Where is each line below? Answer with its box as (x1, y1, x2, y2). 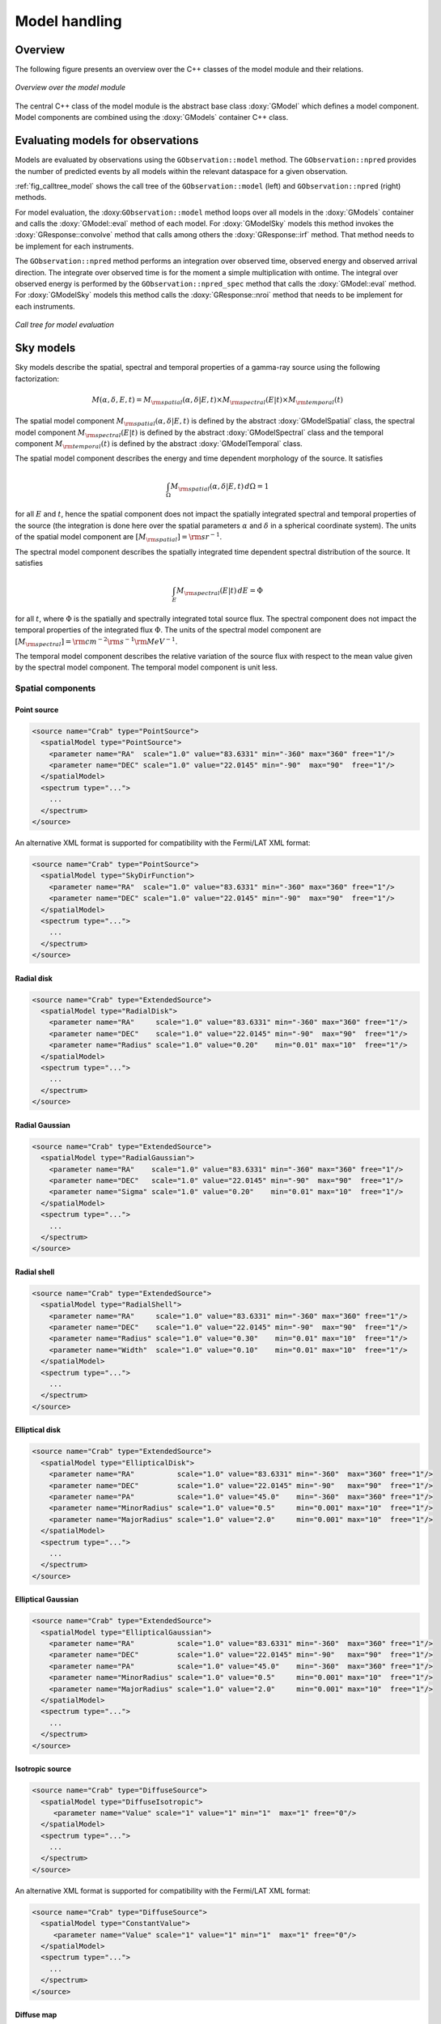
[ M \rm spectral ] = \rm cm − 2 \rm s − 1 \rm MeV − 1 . (15, 636, 178, 648)
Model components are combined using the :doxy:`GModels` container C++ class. (15, 113, 289, 122)
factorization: (15, 373, 60, 384)
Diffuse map (15, 2010, 57, 2020)
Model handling (15, 12, 122, 30)
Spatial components (15, 682, 96, 694)
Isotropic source (15, 1764, 72, 1774)
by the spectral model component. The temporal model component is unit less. (15, 662, 278, 672)
